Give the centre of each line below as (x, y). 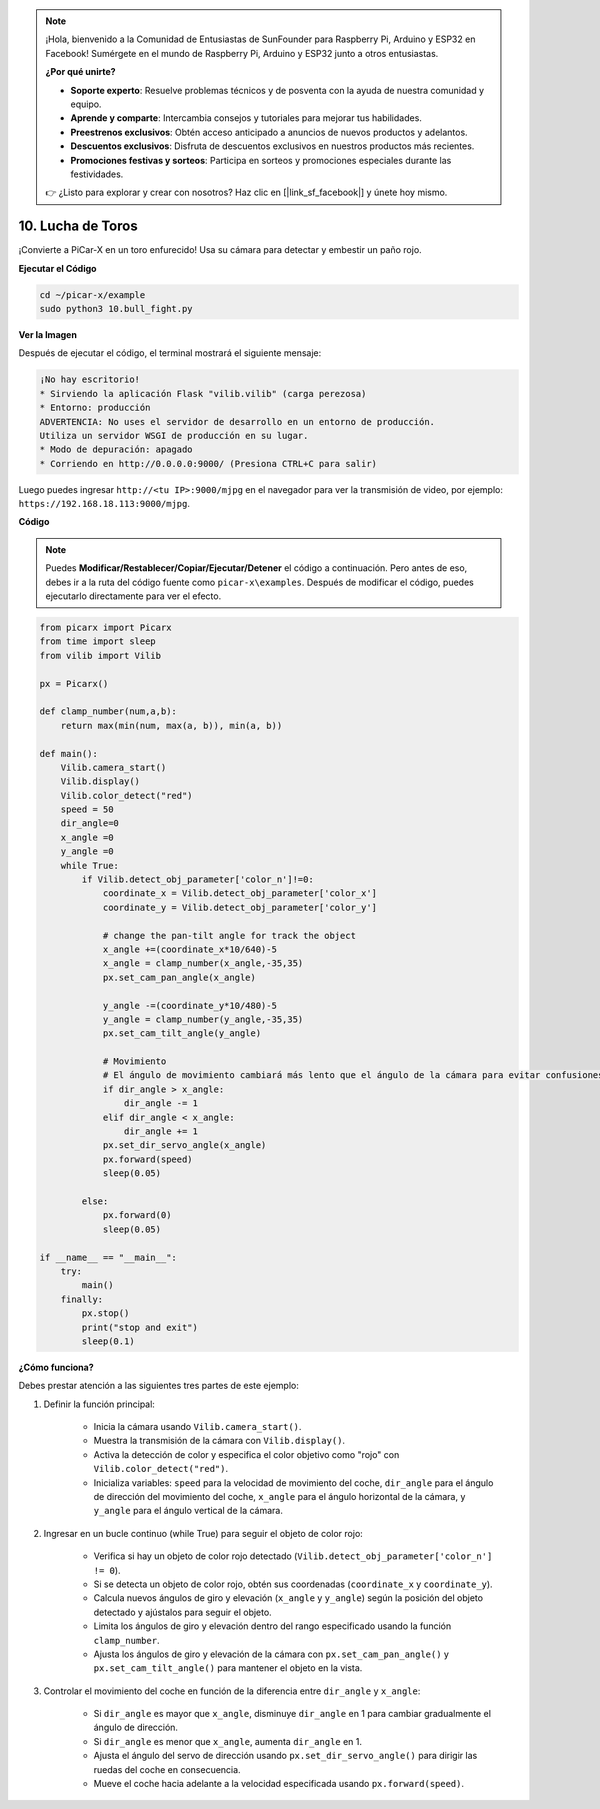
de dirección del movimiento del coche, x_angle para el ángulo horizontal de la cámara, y (279, 1497)
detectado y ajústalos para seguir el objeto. (182, 1612)
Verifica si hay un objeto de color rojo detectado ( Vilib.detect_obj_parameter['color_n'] (293, 1556)
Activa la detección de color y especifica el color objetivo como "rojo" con (246, 1454)
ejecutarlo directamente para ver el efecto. (133, 596)
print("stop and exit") (140, 1327)
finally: (82, 1299)
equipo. (86, 104)
